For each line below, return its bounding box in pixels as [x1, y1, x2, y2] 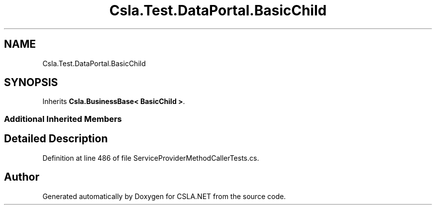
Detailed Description [4, 132, 108, 145]
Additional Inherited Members [4, 113, 122, 124]
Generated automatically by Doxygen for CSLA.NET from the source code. [42, 192, 286, 201]
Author [4, 171, 39, 184]
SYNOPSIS [4, 76, 58, 89]
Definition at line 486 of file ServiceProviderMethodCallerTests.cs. [42, 153, 259, 162]
